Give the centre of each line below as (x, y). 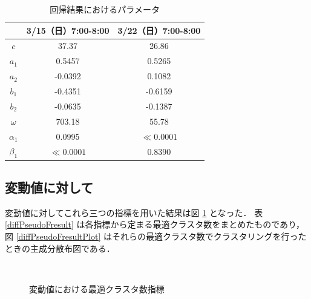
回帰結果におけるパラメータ (105, 9)
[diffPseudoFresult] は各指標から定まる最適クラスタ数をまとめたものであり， (155, 224)
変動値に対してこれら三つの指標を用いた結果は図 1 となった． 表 (134, 212)
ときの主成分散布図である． (60, 248)
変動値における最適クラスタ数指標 (97, 288)
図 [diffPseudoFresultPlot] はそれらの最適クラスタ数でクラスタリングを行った (156, 236)
